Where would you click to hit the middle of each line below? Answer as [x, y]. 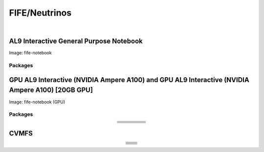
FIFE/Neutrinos [40, 13]
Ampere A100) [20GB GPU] [51, 90]
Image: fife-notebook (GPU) [37, 102]
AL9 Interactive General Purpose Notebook [76, 41]
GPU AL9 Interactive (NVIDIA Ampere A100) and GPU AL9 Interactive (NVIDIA [129, 80]
